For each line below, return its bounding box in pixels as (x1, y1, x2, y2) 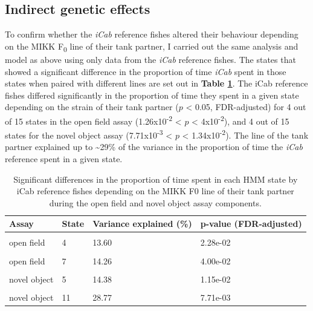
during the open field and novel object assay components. (49, 196, 262, 209)
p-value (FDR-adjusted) (200, 217, 302, 230)
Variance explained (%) (92, 217, 192, 230)
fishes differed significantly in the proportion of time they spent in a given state (5, 88, 299, 101)
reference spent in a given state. (5, 152, 123, 165)
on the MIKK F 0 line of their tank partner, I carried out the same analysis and (5, 39, 298, 54)
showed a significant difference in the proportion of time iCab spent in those (5, 65, 286, 77)
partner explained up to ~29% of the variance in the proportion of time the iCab (5, 140, 303, 153)
